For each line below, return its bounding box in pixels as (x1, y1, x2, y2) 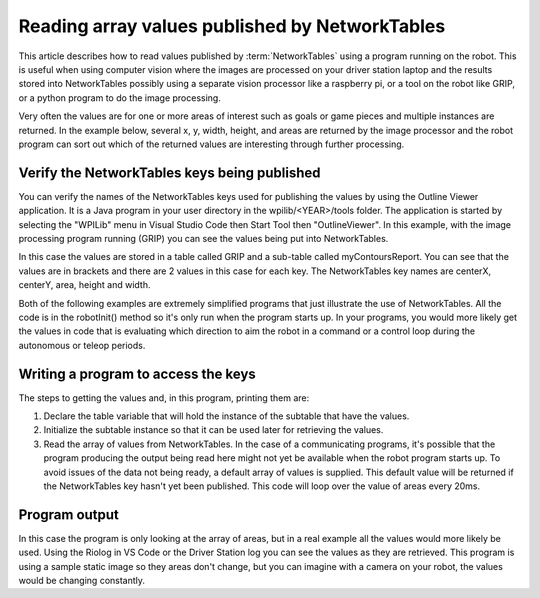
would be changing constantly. (18, 575, 145, 587)
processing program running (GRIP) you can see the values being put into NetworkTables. (18, 232, 389, 244)
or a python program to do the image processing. (18, 91, 222, 104)
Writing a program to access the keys (18, 365, 257, 382)
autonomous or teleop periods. (18, 339, 146, 351)
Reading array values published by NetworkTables (18, 15, 446, 37)
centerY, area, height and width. (18, 279, 151, 291)
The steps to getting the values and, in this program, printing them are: (18, 391, 310, 404)
